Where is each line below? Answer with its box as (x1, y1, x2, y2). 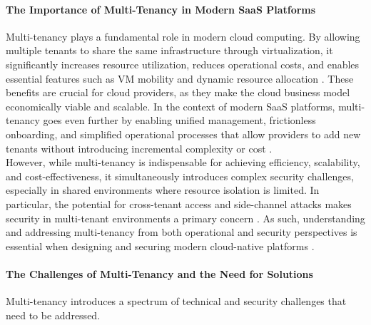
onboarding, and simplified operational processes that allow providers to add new (6, 126, 361, 141)
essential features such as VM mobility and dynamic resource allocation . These (6, 71, 354, 86)
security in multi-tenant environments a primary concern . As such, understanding (6, 210, 365, 225)
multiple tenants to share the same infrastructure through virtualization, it (6, 43, 333, 58)
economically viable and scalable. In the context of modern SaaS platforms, (6, 98, 335, 113)
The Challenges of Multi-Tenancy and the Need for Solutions (6, 266, 313, 281)
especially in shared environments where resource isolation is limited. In (6, 182, 320, 197)
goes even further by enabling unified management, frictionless (43, 113, 316, 128)
